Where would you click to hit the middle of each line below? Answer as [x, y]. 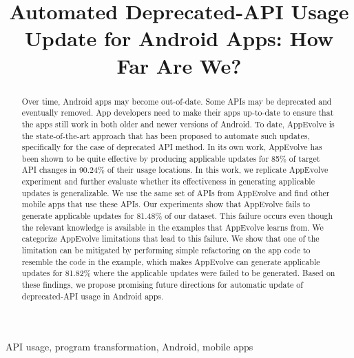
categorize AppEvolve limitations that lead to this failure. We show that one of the [170, 239]
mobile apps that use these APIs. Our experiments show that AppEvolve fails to [166, 204]
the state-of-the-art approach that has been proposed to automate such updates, [166, 135]
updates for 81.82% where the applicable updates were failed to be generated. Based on [178, 273]
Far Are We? [179, 65]
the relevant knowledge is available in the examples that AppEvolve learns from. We [173, 227]
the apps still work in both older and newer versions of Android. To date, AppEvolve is [178, 124]
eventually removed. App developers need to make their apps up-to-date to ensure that [178, 113]
